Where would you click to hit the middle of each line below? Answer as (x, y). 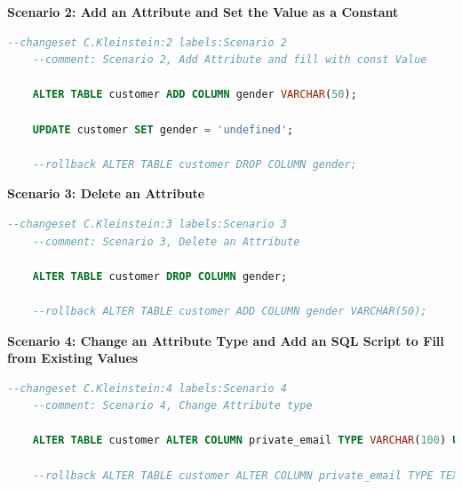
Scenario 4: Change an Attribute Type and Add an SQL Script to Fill (226, 340)
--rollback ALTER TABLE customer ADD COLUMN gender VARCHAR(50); (230, 311)
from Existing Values (73, 358)
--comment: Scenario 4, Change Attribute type (172, 406)
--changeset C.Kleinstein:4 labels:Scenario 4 (147, 388)
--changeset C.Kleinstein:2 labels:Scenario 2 (147, 42)
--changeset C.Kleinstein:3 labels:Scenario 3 (147, 224)
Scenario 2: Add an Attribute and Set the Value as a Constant (203, 12)
